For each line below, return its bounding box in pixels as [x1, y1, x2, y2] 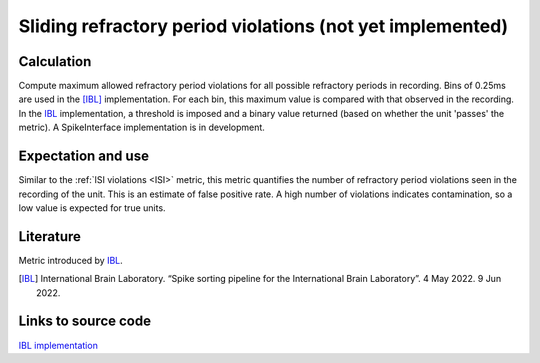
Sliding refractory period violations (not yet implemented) [18, 15, 509, 37]
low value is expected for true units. [18, 201, 166, 214]
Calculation [18, 53, 92, 70]
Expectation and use [18, 148, 150, 165]
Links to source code [18, 313, 152, 330]
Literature [18, 228, 82, 245]
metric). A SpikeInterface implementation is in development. [18, 121, 265, 134]
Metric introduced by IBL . [18, 254, 124, 266]
